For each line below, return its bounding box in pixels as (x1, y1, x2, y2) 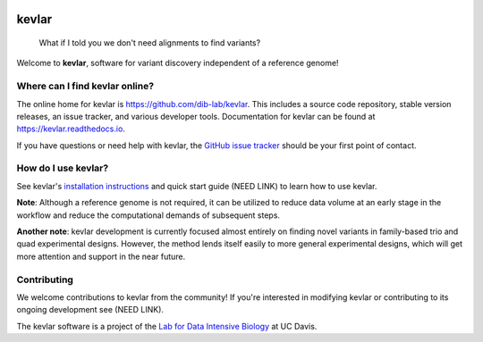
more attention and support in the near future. (16, 251, 186, 262)
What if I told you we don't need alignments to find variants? (38, 38, 261, 48)
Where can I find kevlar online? (16, 80, 155, 93)
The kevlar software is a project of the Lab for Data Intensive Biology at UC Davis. (16, 321, 318, 331)
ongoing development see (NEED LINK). (16, 304, 165, 315)
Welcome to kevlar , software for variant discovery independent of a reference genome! (16, 58, 339, 69)
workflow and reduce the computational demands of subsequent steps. (16, 210, 281, 221)
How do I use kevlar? (16, 162, 109, 174)
